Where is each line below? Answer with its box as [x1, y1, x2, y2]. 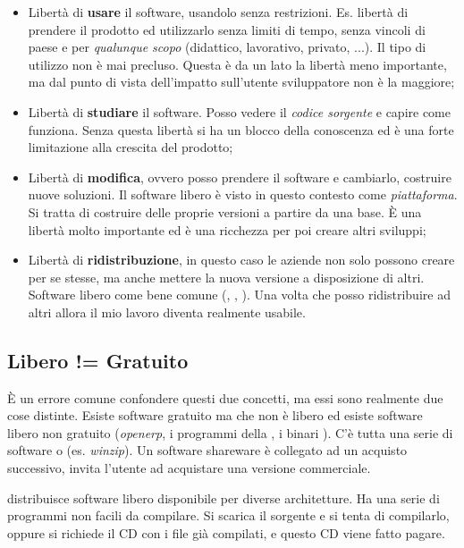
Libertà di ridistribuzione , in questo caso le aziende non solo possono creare [28, 250, 455, 269]
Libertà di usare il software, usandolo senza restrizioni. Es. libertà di [28, 3, 409, 21]
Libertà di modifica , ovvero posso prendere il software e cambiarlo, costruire [28, 167, 451, 186]
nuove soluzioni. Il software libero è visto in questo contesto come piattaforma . [28, 185, 458, 204]
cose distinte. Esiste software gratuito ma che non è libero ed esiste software [7, 406, 423, 425]
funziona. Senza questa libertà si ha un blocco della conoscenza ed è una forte [28, 120, 454, 139]
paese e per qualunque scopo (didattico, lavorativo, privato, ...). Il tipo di [28, 38, 426, 56]
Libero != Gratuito [7, 346, 189, 374]
